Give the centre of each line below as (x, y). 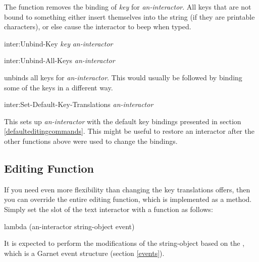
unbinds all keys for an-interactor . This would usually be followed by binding (123, 77)
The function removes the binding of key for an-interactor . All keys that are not (128, 7)
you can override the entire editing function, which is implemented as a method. (128, 199)
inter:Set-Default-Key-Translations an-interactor (79, 104)
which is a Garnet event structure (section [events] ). (84, 253)
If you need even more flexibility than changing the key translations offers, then (127, 189)
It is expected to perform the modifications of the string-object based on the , (124, 243)
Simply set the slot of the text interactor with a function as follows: (109, 209)
